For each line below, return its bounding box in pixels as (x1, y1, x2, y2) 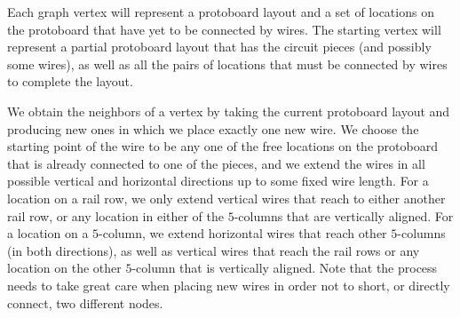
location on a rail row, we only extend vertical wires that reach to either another (7, 188, 446, 207)
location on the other (7, 258, 122, 277)
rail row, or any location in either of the (7, 206, 225, 225)
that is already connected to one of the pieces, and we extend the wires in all (7, 154, 425, 172)
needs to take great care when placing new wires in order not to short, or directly (7, 275, 450, 294)
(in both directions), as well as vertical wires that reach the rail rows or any (7, 241, 420, 259)
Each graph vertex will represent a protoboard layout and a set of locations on (7, 3, 434, 20)
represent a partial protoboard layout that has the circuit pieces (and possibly (7, 37, 432, 56)
